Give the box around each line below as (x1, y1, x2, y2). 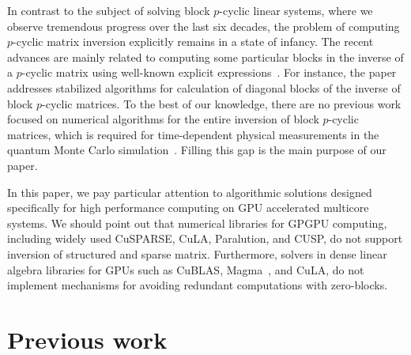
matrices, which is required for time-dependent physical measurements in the (7, 126, 379, 142)
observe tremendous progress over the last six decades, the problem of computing (7, 17, 400, 34)
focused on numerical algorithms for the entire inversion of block (7, 111, 319, 127)
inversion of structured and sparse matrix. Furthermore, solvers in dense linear (7, 245, 387, 262)
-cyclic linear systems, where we (219, 2, 373, 18)
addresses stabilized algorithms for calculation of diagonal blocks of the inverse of (7, 79, 401, 96)
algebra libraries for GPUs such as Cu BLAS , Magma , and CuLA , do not (7, 261, 364, 278)
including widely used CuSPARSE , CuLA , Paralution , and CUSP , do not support (7, 230, 403, 247)
